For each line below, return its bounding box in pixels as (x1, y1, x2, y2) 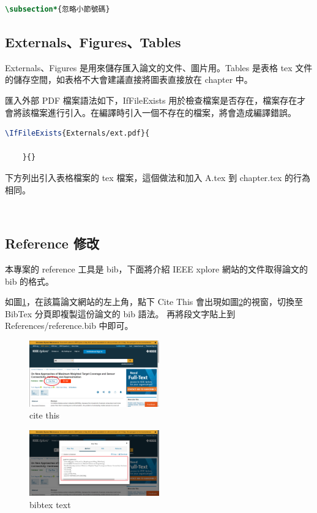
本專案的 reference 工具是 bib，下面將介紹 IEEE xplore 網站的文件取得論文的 (5, 262, 308, 275)
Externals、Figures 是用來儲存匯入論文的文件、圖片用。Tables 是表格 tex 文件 (5, 61, 313, 74)
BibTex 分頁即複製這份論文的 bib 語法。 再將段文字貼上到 (5, 307, 236, 320)
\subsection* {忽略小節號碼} (5, 5, 110, 13)
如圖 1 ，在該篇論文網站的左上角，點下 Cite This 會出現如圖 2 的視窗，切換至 (5, 295, 303, 308)
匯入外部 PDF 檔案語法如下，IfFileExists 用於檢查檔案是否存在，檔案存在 (5, 93, 297, 106)
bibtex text (29, 498, 71, 511)
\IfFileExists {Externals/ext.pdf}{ (5, 129, 150, 138)
